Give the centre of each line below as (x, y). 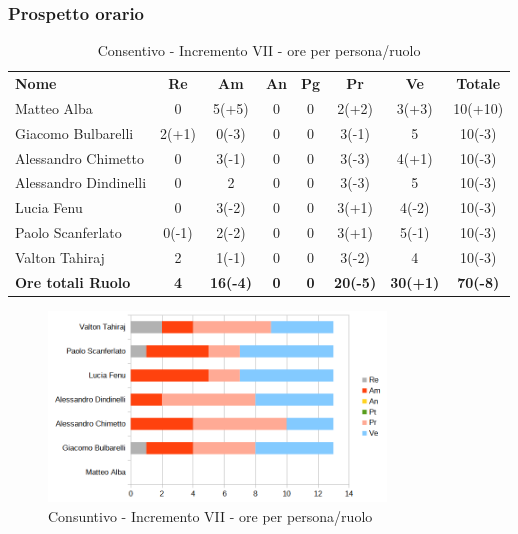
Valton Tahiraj (60, 256)
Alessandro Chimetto (79, 157)
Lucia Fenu (49, 207)
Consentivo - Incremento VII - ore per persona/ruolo (259, 50)
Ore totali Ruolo (73, 281)
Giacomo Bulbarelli (74, 132)
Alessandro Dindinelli (81, 182)
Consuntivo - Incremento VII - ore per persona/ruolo (210, 515)
